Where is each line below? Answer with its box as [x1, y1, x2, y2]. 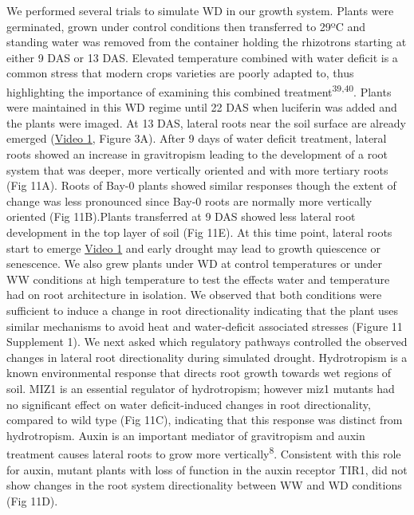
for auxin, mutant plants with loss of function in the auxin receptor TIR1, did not [6, 461, 408, 478]
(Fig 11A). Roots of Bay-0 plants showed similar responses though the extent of [6, 177, 396, 194]
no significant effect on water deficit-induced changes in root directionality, [6, 395, 371, 412]
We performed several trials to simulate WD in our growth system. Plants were [6, 2, 394, 18]
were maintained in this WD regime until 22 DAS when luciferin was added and [6, 99, 397, 116]
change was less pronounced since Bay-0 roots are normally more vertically [6, 192, 373, 209]
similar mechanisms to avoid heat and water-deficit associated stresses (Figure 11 [6, 317, 403, 334]
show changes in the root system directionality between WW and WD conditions [6, 477, 402, 493]
